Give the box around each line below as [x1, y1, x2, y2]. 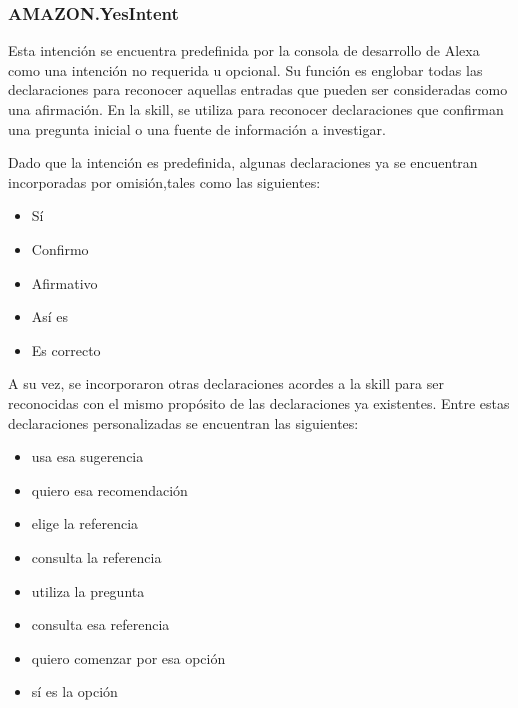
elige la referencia [31, 513, 139, 534]
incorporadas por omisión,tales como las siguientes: [8, 171, 321, 192]
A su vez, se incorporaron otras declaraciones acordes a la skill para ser [8, 373, 444, 394]
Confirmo [31, 238, 89, 259]
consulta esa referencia [31, 614, 170, 635]
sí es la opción [31, 681, 118, 702]
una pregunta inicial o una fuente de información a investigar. [8, 118, 386, 139]
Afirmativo [31, 272, 98, 293]
